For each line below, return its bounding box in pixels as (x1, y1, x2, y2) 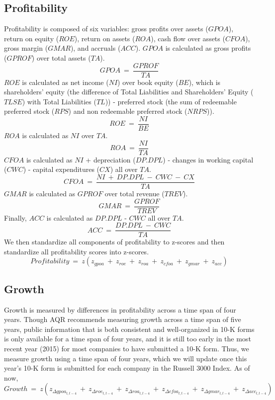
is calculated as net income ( (22, 77, 109, 87)
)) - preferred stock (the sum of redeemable (105, 96, 237, 106)
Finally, (4, 212, 27, 223)
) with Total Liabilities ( (22, 96, 96, 106)
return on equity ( (4, 33, 59, 43)
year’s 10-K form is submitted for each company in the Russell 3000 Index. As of (4, 363, 250, 373)
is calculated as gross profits (165, 43, 251, 53)
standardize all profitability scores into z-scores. (4, 246, 149, 256)
